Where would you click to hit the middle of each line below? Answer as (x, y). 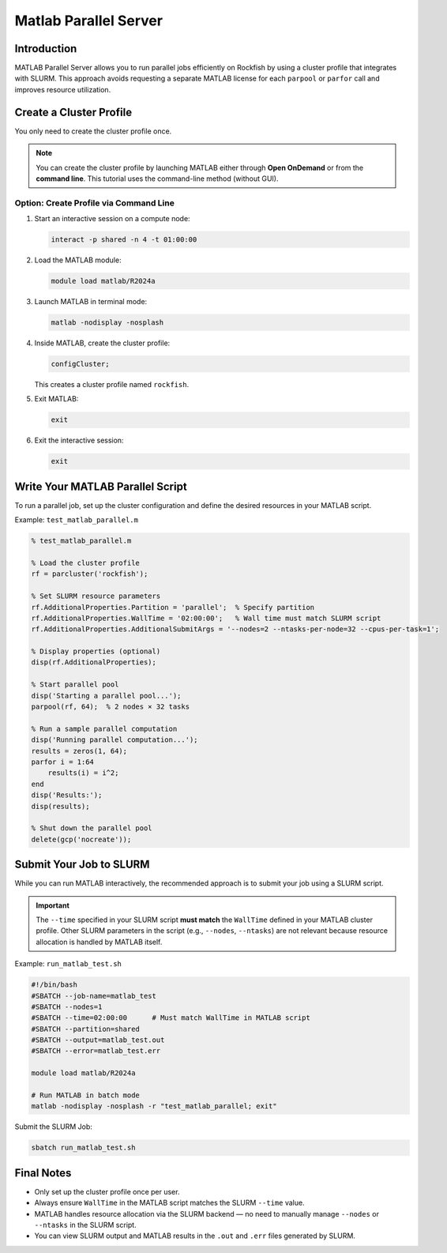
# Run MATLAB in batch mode (85, 1095)
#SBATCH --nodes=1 (67, 1007)
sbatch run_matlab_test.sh (83, 1148)
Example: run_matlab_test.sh (68, 964)
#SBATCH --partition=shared (85, 1029)
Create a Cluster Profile (73, 112)
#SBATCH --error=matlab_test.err (96, 1051)
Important (53, 905)
